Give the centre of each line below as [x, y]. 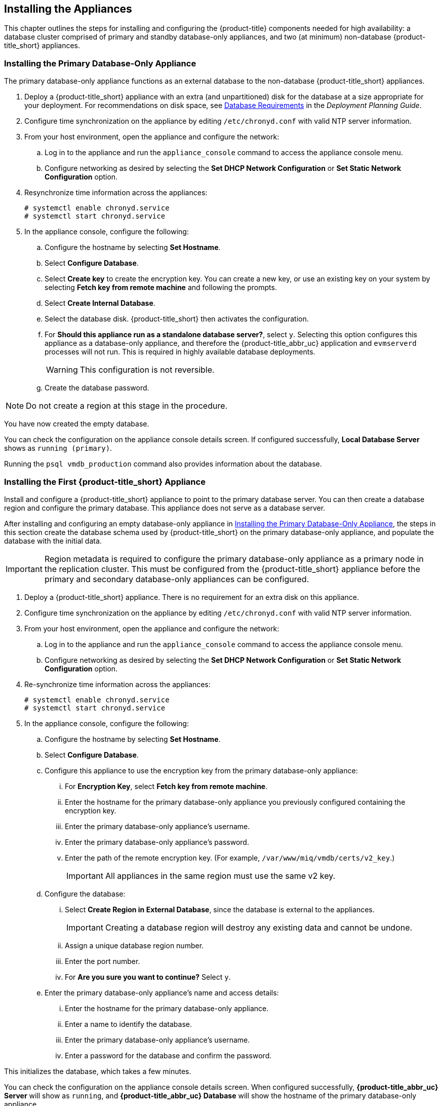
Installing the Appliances [68, 9]
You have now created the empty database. [77, 424]
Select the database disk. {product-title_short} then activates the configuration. [177, 319]
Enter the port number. [103, 961]
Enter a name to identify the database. [128, 1024]
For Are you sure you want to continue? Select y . [148, 977]
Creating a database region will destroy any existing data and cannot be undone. [259, 927]
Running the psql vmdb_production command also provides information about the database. [163, 464]
